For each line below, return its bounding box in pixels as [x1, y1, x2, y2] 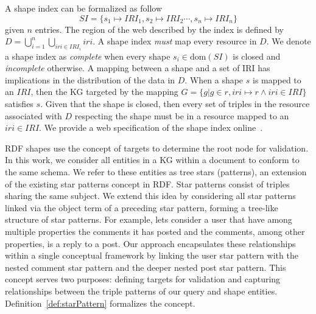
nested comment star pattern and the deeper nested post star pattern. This [5, 260, 286, 273]
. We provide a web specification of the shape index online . [39, 121, 263, 134]
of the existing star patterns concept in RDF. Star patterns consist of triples [5, 177, 290, 190]
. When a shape [184, 73, 244, 86]
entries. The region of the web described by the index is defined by [35, 23, 284, 35]
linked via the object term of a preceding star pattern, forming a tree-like [5, 201, 278, 214]
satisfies [5, 97, 33, 110]
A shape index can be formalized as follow [5, 2, 163, 14]
